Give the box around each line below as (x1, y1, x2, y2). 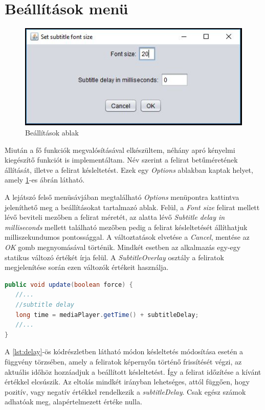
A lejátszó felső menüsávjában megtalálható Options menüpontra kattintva (5, 192, 239, 202)
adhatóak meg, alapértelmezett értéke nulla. (5, 396, 142, 407)
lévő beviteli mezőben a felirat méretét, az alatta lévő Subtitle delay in (5, 212, 225, 222)
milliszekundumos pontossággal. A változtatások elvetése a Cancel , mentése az (5, 232, 250, 242)
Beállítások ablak (25, 127, 79, 138)
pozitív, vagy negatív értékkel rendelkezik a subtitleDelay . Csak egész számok (5, 386, 246, 397)
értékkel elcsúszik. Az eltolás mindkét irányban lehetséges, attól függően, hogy (5, 376, 250, 387)
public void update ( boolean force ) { (5, 281, 133, 288)
